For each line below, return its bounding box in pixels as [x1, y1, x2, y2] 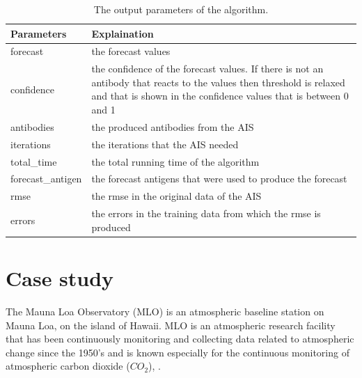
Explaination [91, 26, 154, 40]
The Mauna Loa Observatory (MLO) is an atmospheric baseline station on [6, 304, 324, 318]
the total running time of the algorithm [91, 154, 260, 168]
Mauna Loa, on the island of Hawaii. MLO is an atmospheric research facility [6, 317, 336, 332]
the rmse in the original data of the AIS [91, 189, 262, 203]
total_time [10, 154, 57, 168]
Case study [6, 264, 114, 292]
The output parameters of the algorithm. [93, 2, 269, 16]
